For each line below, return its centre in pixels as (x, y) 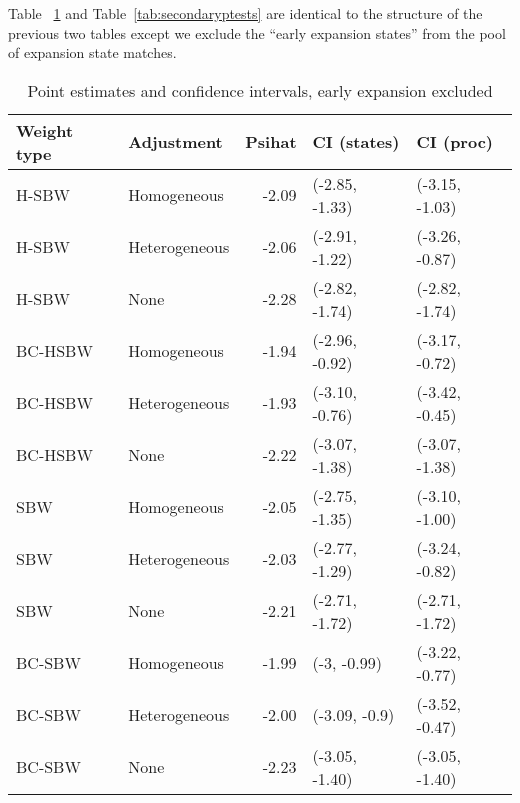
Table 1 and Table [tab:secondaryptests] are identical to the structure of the (245, 13)
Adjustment (175, 142)
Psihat (271, 142)
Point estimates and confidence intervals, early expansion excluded (260, 90)
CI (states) (356, 142)
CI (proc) (454, 142)
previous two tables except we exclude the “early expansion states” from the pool (257, 32)
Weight (45, 130)
